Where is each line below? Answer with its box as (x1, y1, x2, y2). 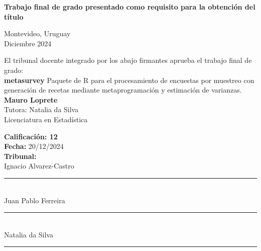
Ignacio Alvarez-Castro (4, 160, 74, 171)
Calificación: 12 (4, 131, 58, 141)
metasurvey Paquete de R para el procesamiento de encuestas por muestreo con (4, 74, 254, 85)
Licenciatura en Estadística (4, 114, 88, 124)
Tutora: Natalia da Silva (4, 104, 79, 115)
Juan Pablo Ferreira (4, 195, 65, 205)
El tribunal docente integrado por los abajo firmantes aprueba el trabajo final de (4, 55, 252, 65)
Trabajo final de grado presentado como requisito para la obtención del (4, 2, 255, 12)
